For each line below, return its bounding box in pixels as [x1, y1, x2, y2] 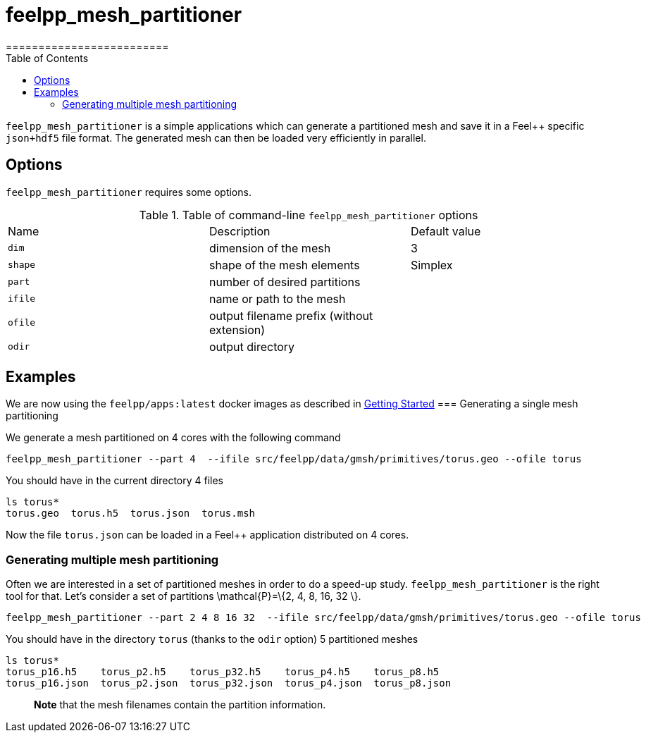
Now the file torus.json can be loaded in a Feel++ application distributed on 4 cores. [6, 529, 409, 541]
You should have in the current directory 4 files [6, 474, 224, 487]
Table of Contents [6, 51, 89, 64]
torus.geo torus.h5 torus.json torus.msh [6, 508, 256, 519]
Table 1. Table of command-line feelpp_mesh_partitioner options [139, 207, 478, 222]
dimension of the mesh [209, 240, 331, 255]
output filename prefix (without [209, 308, 373, 323]
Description [209, 223, 271, 238]
